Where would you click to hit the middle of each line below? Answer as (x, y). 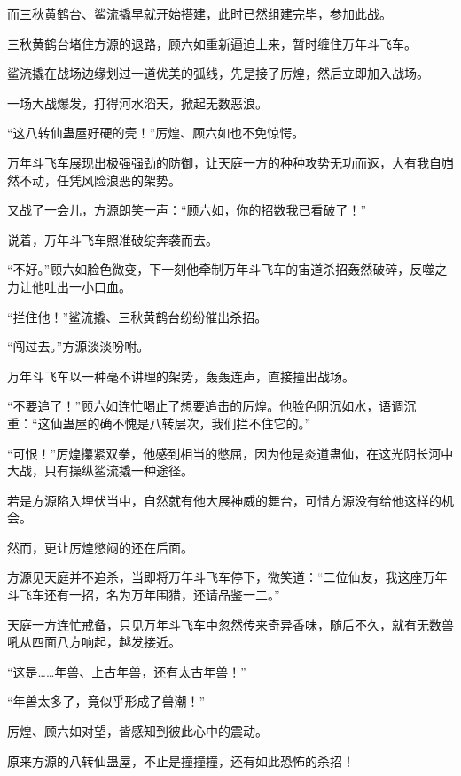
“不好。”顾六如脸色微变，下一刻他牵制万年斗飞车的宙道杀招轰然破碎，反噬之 (227, 269)
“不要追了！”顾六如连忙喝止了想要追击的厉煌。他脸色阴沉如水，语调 (206, 406)
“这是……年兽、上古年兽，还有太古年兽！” (127, 671)
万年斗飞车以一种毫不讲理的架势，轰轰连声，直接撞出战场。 (181, 376)
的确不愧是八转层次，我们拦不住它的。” (199, 423)
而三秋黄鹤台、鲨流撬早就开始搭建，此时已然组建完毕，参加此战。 (199, 13)
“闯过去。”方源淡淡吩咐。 (78, 346)
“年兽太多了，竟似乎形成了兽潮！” (106, 701)
